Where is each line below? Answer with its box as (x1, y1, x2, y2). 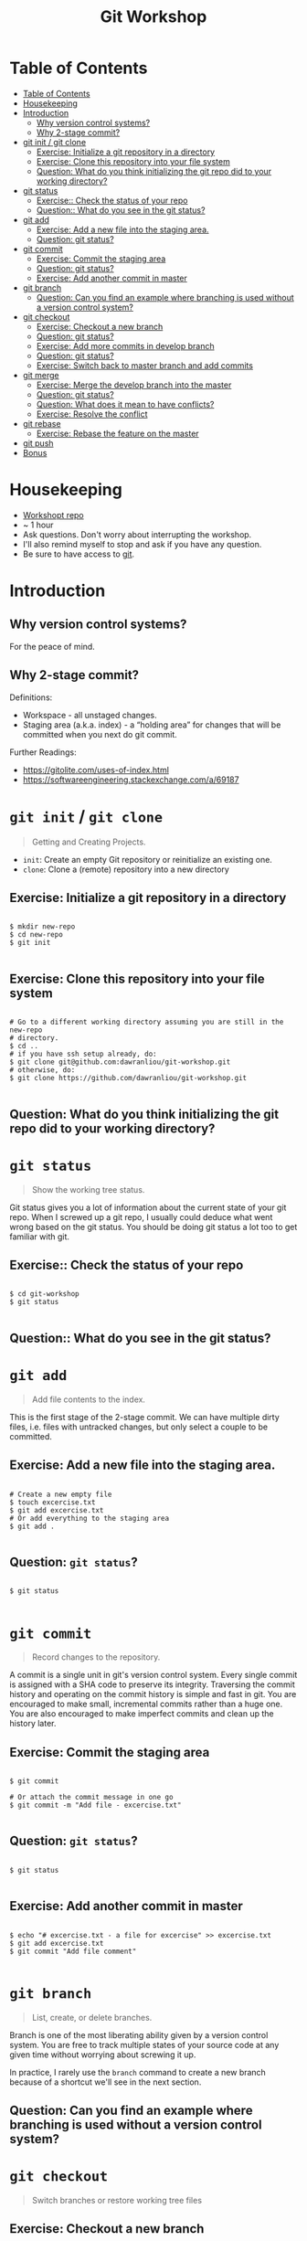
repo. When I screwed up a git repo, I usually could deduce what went (9, 1211, 273, 1222)
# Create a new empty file (9, 1490, 112, 1499)
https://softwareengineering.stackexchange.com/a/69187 (22, 774, 239, 785)
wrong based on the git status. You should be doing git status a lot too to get (9, 1221, 298, 1232)
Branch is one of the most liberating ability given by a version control (9, 2029, 269, 2040)
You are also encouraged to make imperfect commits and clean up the (9, 1708, 274, 1719)
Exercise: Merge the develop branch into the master (36, 379, 232, 390)
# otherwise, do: (9, 1066, 76, 1075)
